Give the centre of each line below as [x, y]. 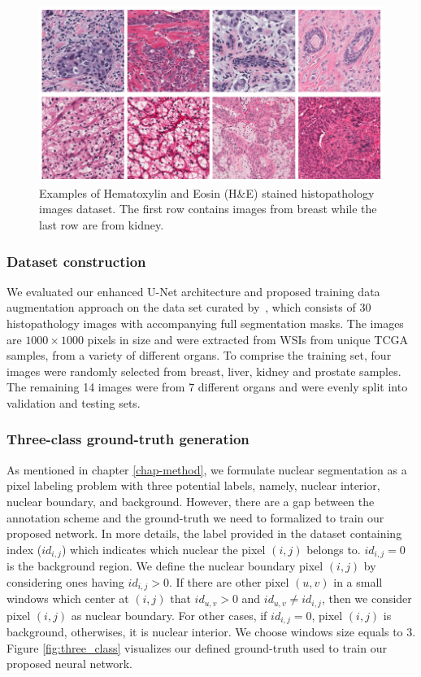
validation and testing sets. [74, 402]
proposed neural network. [69, 664]
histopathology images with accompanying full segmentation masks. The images [205, 323]
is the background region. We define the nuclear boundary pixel [165, 566]
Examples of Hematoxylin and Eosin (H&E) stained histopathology [207, 192]
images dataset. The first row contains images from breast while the [208, 209]
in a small [358, 581]
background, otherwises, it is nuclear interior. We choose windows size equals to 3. [211, 632]
